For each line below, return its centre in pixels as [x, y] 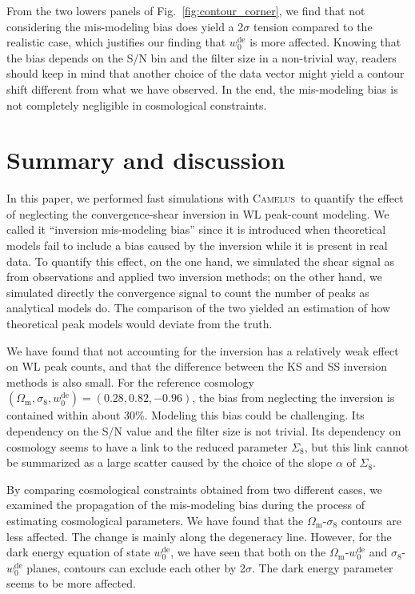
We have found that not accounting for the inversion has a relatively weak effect [203, 350]
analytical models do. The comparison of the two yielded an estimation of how [199, 308]
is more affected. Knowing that [325, 42]
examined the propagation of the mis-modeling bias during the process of [186, 505]
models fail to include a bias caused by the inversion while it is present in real [197, 245]
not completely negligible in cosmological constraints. [137, 104]
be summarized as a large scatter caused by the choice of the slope [170, 462]
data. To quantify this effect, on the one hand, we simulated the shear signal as [200, 261]
